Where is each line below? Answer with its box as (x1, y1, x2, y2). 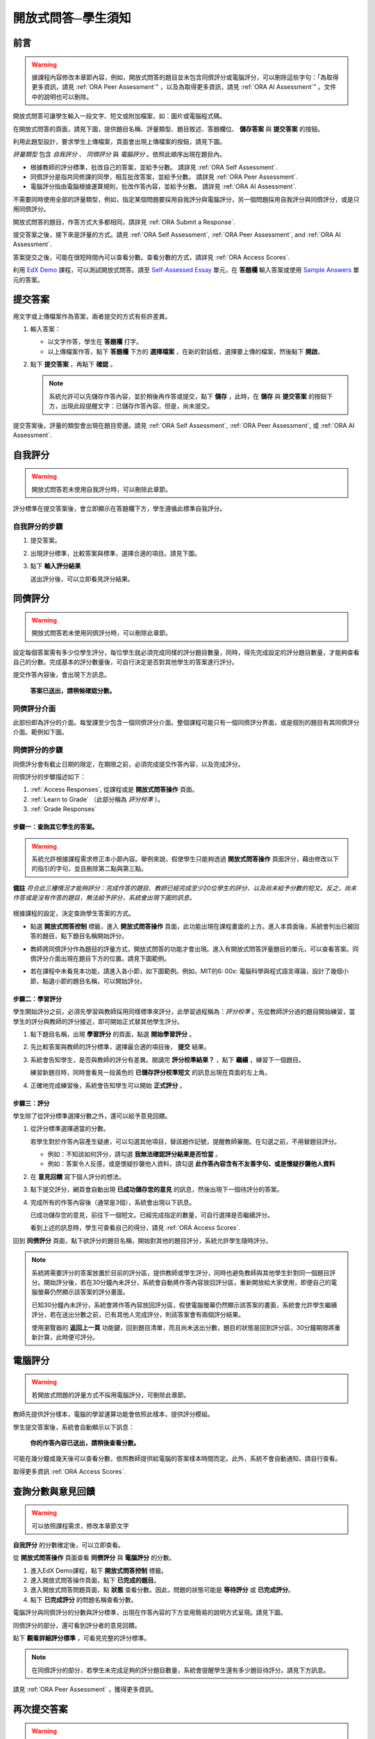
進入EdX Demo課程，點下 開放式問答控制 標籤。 (30, 1566, 168, 1575)
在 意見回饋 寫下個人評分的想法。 (30, 1172, 125, 1180)
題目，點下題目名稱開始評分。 (42, 932, 128, 940)
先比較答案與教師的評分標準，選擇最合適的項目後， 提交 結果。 (30, 1043, 210, 1051)
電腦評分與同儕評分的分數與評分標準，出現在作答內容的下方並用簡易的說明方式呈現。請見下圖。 (12, 1608, 287, 1617)
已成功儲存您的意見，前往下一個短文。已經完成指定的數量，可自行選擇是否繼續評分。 (30, 1211, 274, 1219)
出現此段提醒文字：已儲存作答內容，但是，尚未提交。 (60, 402, 213, 410)
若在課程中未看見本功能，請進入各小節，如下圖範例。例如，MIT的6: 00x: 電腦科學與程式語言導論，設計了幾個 (30, 967, 343, 975)
